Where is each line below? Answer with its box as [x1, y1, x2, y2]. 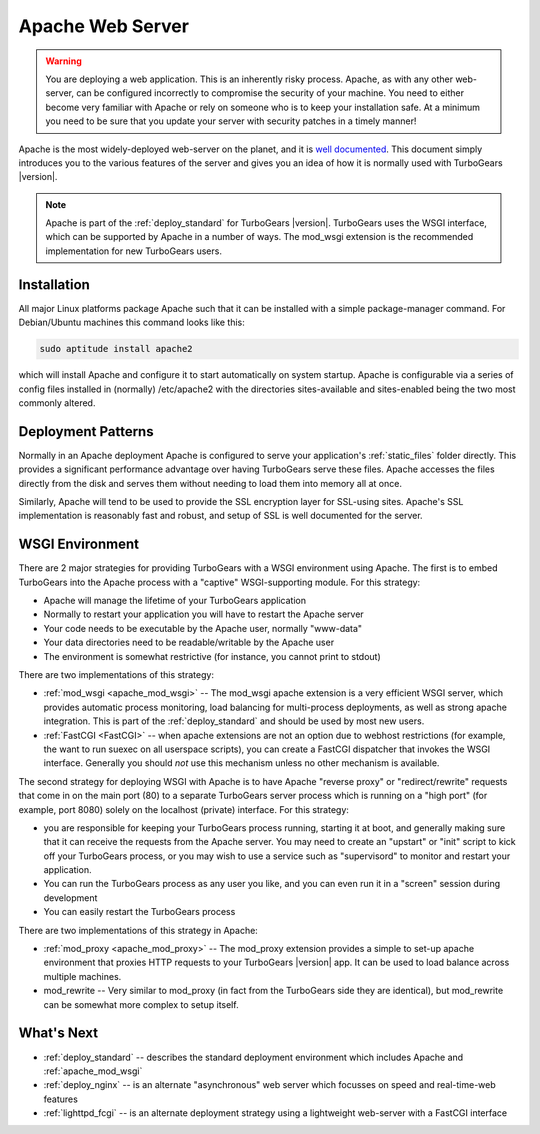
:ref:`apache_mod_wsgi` [43, 1065, 143, 1077]
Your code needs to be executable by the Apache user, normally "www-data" [43, 622, 363, 634]
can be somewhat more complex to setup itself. [43, 998, 239, 1010]
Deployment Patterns [18, 423, 154, 440]
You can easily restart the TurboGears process [43, 906, 236, 918]
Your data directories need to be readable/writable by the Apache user [43, 636, 335, 649]
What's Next [18, 1025, 99, 1042]
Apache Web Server [18, 15, 190, 37]
